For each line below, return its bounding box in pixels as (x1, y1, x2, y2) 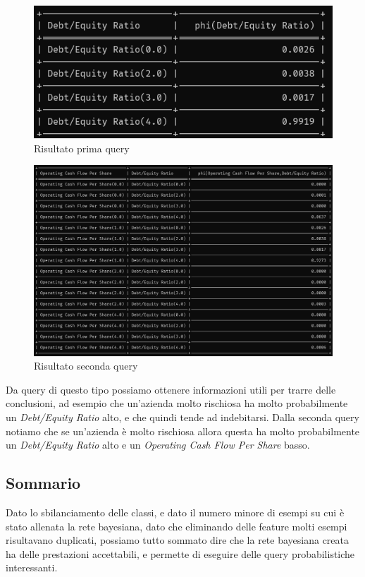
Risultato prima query (34, 140, 130, 155)
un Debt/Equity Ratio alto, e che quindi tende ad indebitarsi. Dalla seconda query (6, 409, 359, 424)
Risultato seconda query (34, 358, 138, 373)
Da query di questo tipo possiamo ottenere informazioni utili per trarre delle (6, 382, 336, 396)
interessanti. (6, 560, 58, 575)
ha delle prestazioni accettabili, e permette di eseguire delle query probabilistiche (6, 546, 355, 561)
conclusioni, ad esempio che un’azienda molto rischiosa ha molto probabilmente (6, 396, 348, 411)
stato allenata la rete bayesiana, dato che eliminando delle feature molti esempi (6, 518, 347, 533)
